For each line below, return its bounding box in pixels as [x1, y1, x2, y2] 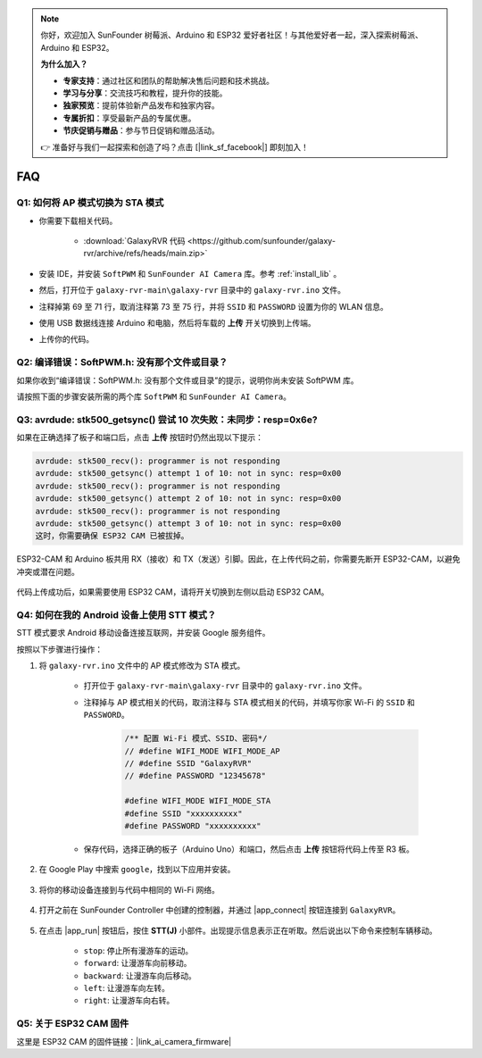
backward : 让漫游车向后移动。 [83, 970, 196, 981]
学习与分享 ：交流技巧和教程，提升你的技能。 [62, 87, 228, 98]
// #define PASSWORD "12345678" [124, 771, 267, 781]
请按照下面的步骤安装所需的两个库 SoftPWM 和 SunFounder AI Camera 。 [16, 391, 292, 402]
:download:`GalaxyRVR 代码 [83, 236, 186, 246]
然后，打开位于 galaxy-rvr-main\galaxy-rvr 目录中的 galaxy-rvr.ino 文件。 [38, 285, 345, 296]
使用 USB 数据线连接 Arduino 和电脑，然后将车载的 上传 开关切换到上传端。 [38, 318, 316, 329]
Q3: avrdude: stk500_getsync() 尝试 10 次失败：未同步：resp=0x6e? [16, 413, 318, 426]
